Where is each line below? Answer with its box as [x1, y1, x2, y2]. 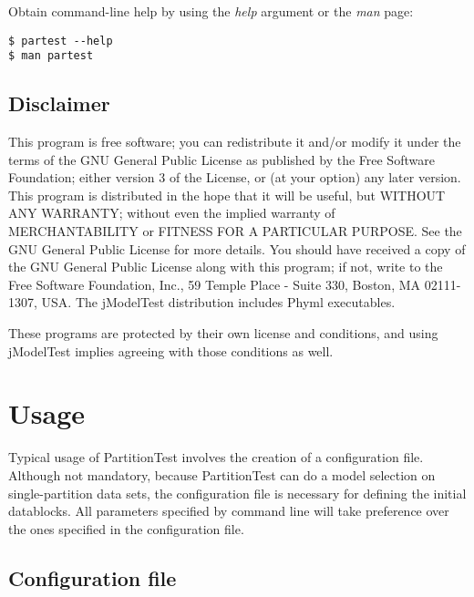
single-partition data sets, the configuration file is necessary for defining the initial [8, 483, 467, 502]
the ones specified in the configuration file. [8, 519, 244, 538]
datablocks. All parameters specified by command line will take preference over [8, 501, 449, 520]
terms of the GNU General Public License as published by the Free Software [8, 149, 435, 169]
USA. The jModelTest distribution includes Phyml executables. [41, 293, 396, 312]
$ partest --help [8, 34, 113, 47]
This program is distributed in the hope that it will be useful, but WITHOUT [8, 185, 446, 204]
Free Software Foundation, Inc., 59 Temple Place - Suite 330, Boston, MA [8, 274, 421, 293]
